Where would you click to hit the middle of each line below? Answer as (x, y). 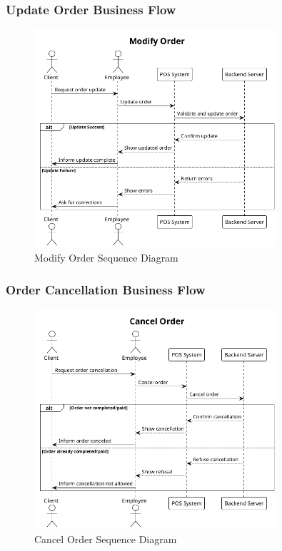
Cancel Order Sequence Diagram (106, 539)
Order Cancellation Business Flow (106, 289)
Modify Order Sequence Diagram (106, 257)
